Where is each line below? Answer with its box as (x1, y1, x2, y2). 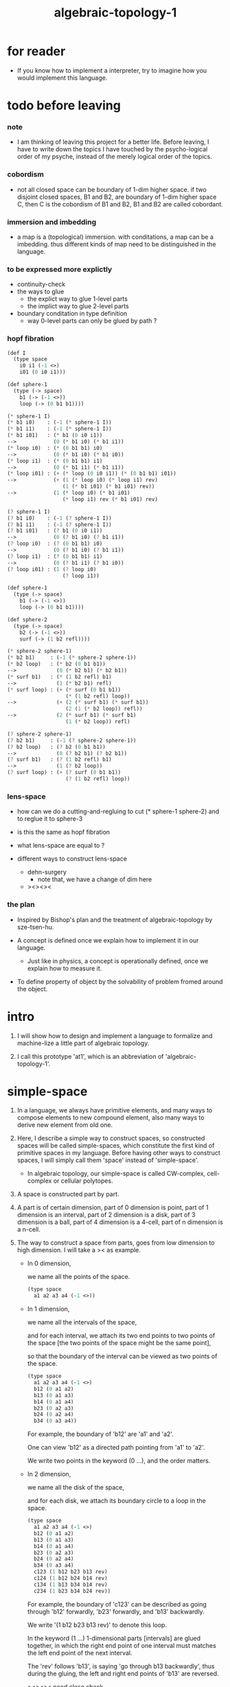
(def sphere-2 (7, 616, 48, 623)
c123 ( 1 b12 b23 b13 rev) (33, 1569, 108, 1576)
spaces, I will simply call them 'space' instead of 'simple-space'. (16, 1156, 199, 1164)
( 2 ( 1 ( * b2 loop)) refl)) (65, 705, 143, 713)
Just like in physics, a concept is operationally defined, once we (27, 956, 209, 965)
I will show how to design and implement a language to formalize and (16, 1031, 213, 1040)
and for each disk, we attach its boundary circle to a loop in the (27, 1496, 206, 1505)
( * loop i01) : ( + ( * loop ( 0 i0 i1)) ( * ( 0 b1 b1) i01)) (7, 470, 176, 477)
